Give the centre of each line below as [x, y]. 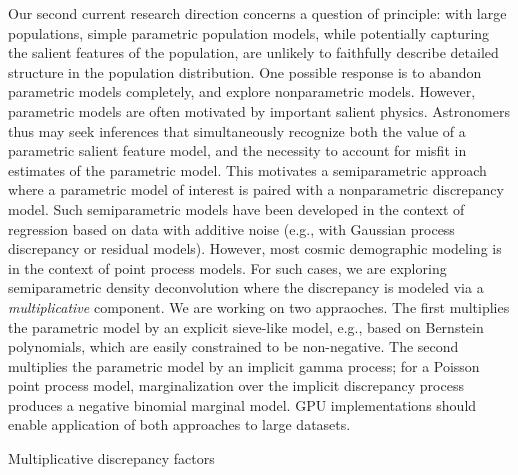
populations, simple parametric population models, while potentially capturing [249, 32]
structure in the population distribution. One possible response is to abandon [245, 71]
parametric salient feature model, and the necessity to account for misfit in [237, 150]
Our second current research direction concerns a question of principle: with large [257, 13]
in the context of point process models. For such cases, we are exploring [227, 267]
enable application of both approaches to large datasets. [179, 424]
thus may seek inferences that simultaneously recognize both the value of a [237, 130]
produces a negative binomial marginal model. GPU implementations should [242, 404]
